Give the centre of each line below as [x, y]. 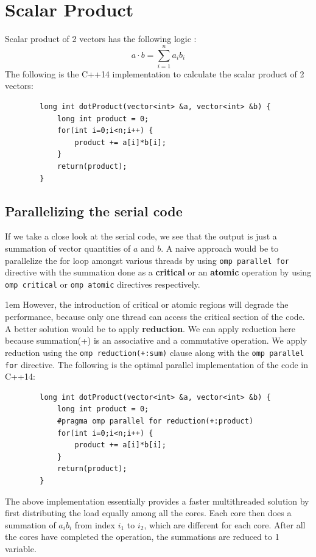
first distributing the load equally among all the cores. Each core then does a [148, 513]
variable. [21, 548]
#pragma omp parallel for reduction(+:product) [155, 421]
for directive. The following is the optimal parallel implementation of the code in [157, 364]
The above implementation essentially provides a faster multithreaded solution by [157, 501]
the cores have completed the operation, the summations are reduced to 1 [142, 537]
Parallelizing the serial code [94, 211]
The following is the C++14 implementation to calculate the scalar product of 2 [155, 73]
